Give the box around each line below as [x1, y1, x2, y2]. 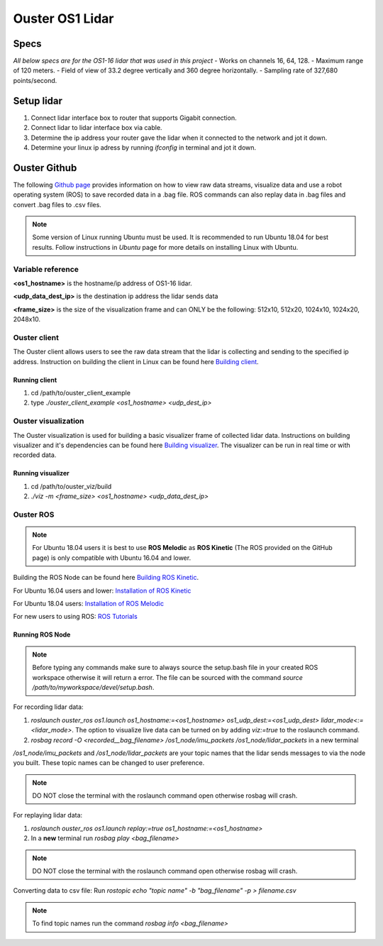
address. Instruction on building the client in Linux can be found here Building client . [13, 357, 259, 365]
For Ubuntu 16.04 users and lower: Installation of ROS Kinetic [13, 586, 191, 595]
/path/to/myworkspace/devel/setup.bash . [32, 683, 155, 691]
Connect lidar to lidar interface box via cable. [30, 123, 162, 132]
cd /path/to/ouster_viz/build [30, 482, 112, 490]
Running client [13, 375, 57, 384]
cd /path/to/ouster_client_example [30, 389, 131, 397]
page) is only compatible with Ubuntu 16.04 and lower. [32, 554, 191, 562]
